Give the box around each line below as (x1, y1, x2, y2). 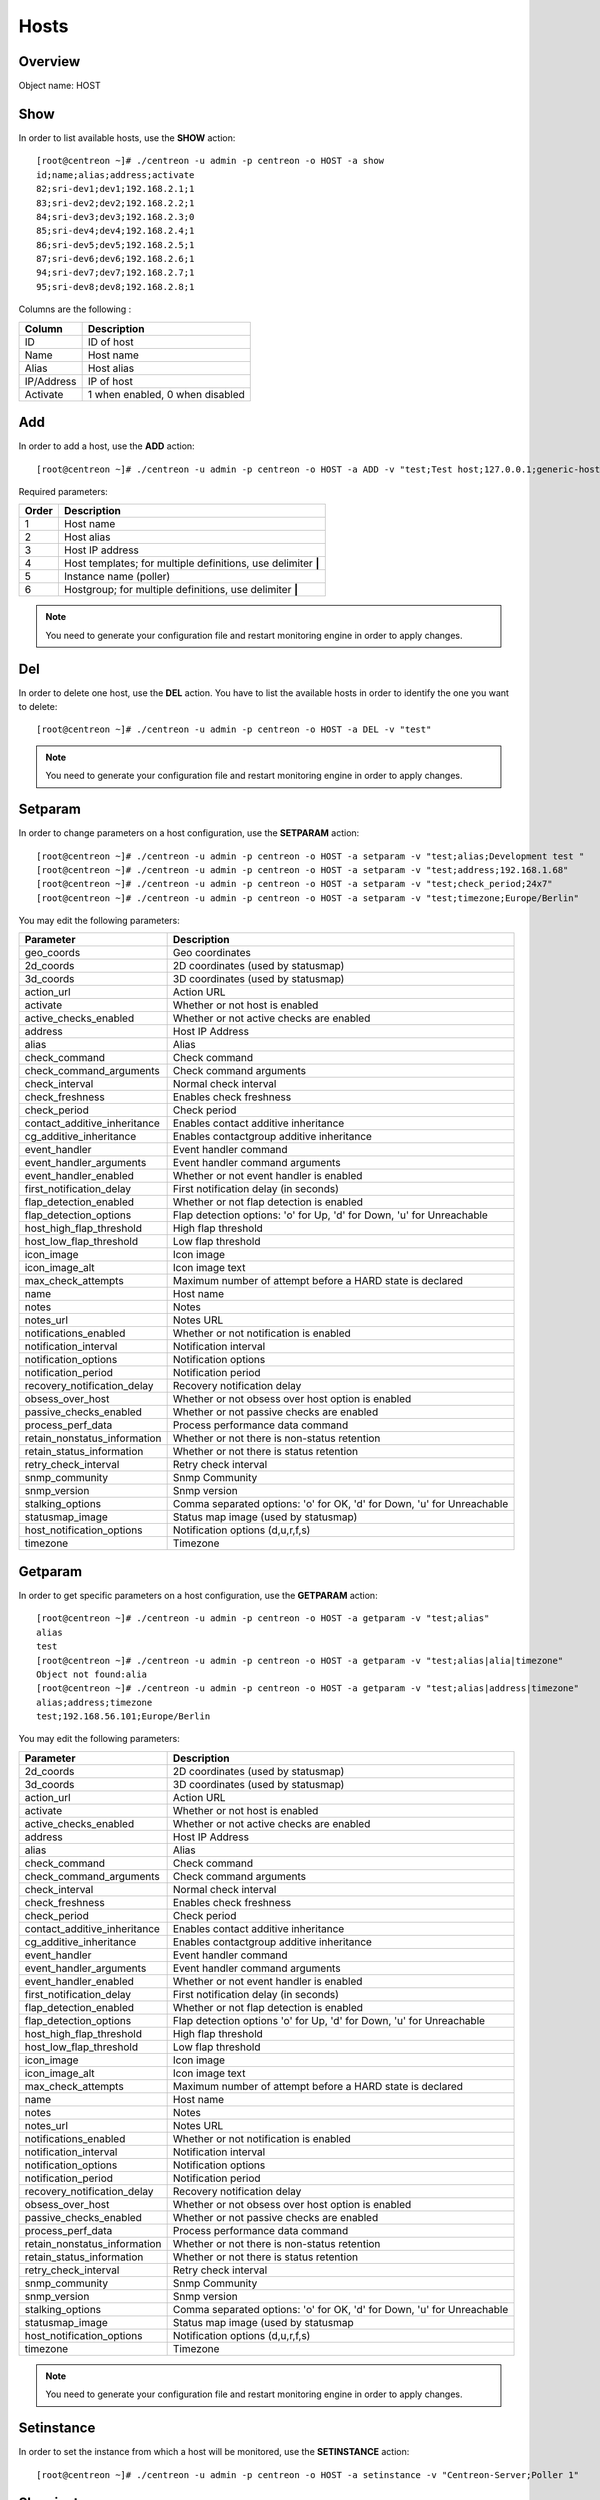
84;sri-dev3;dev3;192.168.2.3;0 (36, 211, 195, 222)
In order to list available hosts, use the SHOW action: (18, 131, 236, 144)
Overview (18, 53, 81, 70)
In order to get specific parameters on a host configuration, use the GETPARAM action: (18, 1589, 379, 1601)
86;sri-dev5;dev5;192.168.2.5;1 (36, 239, 195, 250)
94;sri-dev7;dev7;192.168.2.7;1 (36, 267, 195, 279)
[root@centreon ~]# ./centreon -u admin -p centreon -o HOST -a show (36, 155, 385, 167)
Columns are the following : (18, 303, 132, 315)
